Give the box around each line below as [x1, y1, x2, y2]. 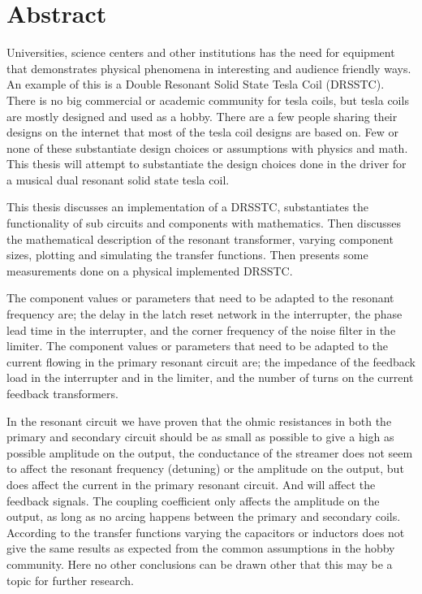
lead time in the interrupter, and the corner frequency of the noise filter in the [6, 321, 396, 338]
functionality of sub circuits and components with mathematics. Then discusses [6, 215, 401, 232]
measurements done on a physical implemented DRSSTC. [6, 262, 293, 279]
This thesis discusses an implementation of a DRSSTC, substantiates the [6, 198, 369, 215]
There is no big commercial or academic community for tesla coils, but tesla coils [6, 91, 409, 108]
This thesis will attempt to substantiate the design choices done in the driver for [6, 155, 407, 172]
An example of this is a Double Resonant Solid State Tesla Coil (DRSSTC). [6, 76, 385, 93]
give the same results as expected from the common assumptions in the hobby [6, 540, 395, 557]
